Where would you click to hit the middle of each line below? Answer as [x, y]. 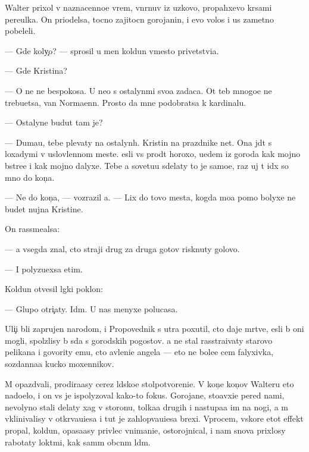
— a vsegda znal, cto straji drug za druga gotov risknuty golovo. [122, 248]
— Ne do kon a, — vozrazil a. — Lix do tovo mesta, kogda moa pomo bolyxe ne [150, 197]
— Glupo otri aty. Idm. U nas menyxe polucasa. [91, 308]
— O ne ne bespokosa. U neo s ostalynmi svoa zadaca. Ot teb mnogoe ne [138, 90]
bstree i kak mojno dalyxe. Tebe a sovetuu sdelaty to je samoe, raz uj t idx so [147, 165]
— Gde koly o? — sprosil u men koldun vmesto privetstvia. [112, 50]
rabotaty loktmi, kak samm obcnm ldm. [78, 442]
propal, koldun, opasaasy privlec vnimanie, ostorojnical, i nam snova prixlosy [145, 430]
